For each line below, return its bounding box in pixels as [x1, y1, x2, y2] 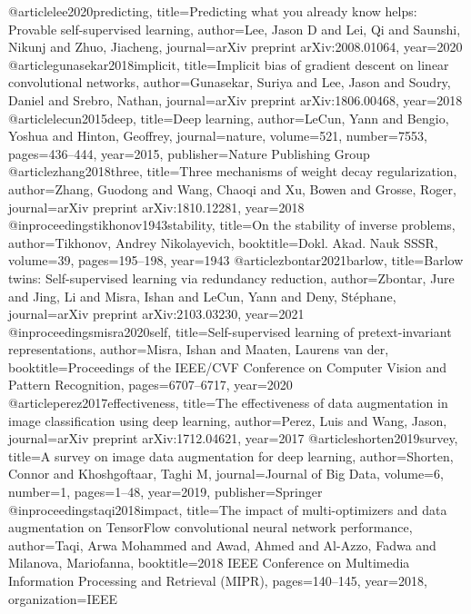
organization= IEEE [8, 589, 118, 608]
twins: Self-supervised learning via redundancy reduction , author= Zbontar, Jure [8, 268, 455, 287]
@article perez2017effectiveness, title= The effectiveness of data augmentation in [8, 393, 448, 412]
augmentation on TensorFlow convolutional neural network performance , [8, 518, 413, 537]
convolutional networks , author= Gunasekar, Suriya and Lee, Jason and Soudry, [8, 73, 451, 92]
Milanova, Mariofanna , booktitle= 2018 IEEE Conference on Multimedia [8, 553, 410, 572]
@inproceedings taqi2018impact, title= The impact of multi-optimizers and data [8, 500, 447, 519]
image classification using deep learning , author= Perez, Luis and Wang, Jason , [8, 411, 447, 430]
